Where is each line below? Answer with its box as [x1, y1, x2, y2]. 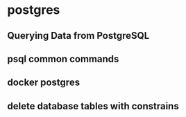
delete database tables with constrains [7, 100, 179, 112]
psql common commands [7, 53, 119, 64]
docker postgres [7, 77, 81, 89]
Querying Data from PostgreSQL [7, 30, 150, 42]
